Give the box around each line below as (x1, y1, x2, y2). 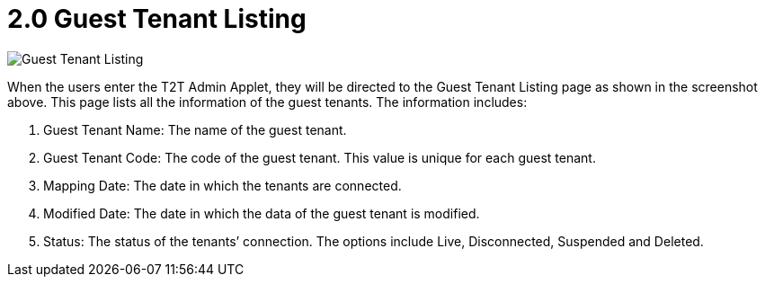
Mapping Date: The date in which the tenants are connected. (43, 177, 402, 193)
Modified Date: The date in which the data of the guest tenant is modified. (43, 205, 480, 221)
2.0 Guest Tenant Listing (7, 4, 307, 34)
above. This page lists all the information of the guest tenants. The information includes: (7, 93, 528, 110)
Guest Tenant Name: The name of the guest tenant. (43, 121, 347, 138)
